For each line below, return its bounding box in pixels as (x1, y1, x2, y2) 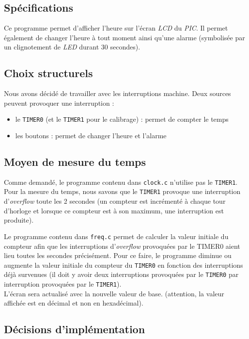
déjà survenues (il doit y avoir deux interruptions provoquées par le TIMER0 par (4, 269, 239, 279)
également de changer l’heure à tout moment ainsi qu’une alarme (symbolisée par (4, 32, 245, 42)
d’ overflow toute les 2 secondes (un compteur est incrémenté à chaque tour (4, 196, 226, 206)
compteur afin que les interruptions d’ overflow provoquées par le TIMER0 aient (4, 241, 240, 251)
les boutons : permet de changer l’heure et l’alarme (15, 130, 167, 141)
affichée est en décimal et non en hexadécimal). (4, 298, 143, 308)
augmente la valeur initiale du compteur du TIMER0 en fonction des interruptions (4, 259, 243, 270)
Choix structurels (4, 65, 93, 81)
